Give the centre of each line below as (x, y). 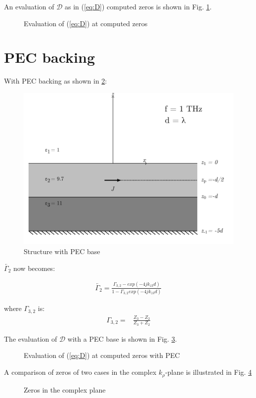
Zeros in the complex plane (65, 389)
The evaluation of (31, 338)
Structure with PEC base (62, 251)
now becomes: (34, 268)
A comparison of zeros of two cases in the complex (80, 372)
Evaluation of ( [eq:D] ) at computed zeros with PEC (102, 355)
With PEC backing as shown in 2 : (56, 81)
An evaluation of (29, 6)
